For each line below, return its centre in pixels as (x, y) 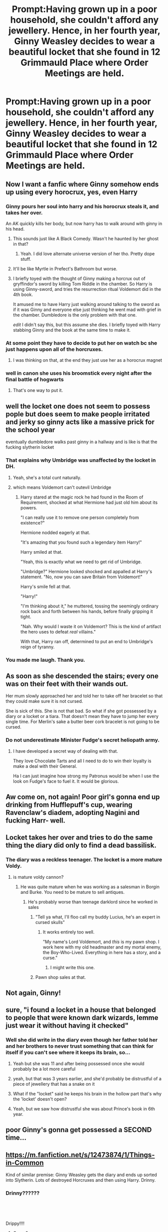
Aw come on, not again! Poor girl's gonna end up (83, 797)
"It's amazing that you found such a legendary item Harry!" (81, 542)
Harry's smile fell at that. (46, 586)
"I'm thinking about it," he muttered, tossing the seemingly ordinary (89, 606)
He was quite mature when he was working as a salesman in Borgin (90, 887)
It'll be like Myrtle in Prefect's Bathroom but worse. (65, 269)
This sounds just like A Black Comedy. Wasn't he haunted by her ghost (86, 238)
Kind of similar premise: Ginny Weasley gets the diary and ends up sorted (81, 1175)
